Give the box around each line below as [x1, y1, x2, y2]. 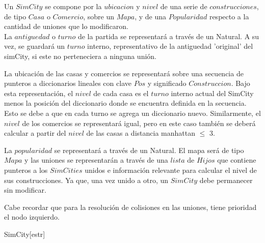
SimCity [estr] [4, 228, 45, 239]
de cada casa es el [93, 87, 149, 98]
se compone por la [45, 1, 102, 11]
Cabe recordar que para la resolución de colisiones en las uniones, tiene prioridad [4, 201, 257, 212]
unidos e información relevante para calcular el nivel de [85, 164, 257, 175]
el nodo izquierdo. [4, 211, 60, 222]
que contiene [217, 155, 256, 165]
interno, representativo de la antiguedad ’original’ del [87, 41, 253, 51]
